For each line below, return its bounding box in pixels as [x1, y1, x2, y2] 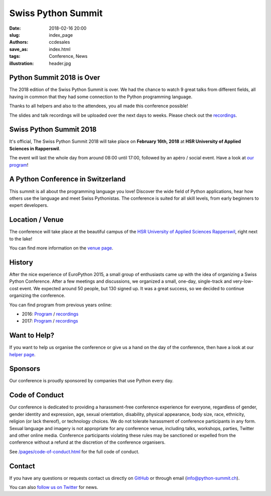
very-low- [232, 278, 253, 284]
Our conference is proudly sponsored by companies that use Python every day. [9, 378, 174, 384]
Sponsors [9, 365, 40, 373]
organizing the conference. [9, 292, 65, 299]
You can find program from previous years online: [9, 302, 112, 308]
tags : [9, 53, 21, 59]
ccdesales [49, 39, 70, 45]
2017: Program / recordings [22, 318, 78, 324]
